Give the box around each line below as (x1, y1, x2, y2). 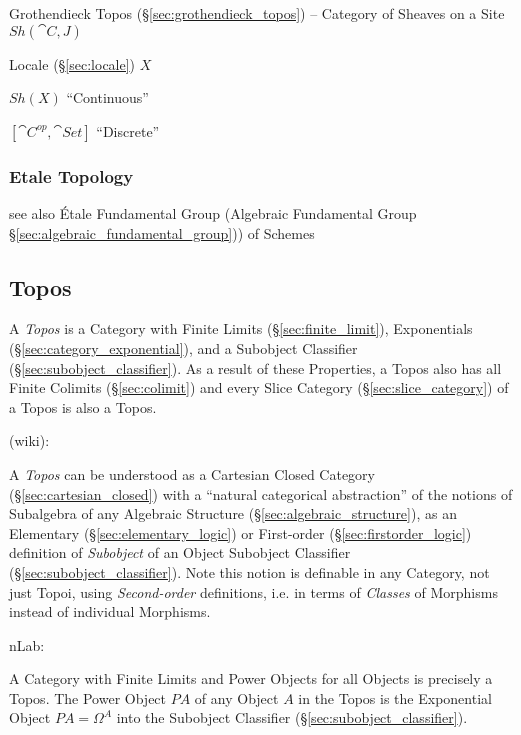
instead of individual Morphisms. (9, 601, 211, 622)
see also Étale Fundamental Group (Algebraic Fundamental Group (9, 203, 417, 223)
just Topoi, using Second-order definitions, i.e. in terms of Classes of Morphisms (9, 581, 498, 602)
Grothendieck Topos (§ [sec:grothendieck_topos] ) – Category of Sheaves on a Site (9, 3, 505, 23)
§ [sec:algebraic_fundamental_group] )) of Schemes (9, 222, 315, 243)
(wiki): (9, 430, 50, 451)
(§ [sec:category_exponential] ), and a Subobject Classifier (9, 337, 358, 358)
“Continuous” (66, 87, 149, 108)
